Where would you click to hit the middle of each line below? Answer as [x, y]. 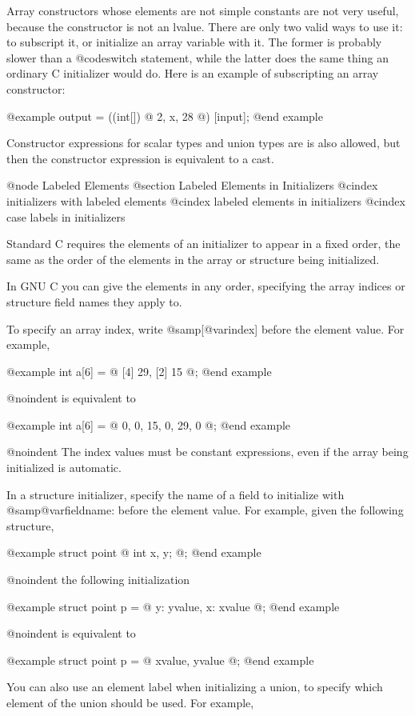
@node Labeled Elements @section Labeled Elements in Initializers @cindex [192, 185]
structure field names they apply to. [94, 301]
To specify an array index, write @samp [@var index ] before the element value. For [206, 328]
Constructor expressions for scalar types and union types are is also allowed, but [204, 143]
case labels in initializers [66, 216]
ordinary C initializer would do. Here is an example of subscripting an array [193, 73]
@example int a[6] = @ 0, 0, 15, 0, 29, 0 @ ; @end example [149, 424]
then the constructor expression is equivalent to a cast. [140, 158]
